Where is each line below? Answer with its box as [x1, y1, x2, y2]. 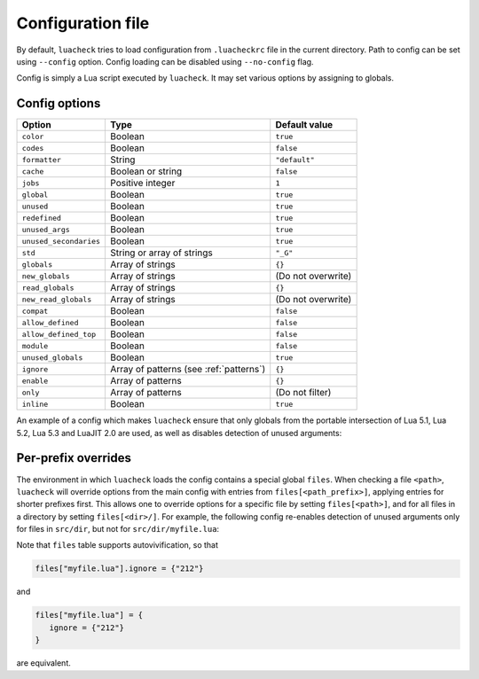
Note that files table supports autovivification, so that [16, 540, 219, 550]
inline [21, 399, 49, 409]
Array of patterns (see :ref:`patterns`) [110, 363, 266, 376]
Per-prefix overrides [16, 450, 132, 465]
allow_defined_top [21, 329, 97, 339]
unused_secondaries [21, 236, 101, 246]
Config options [16, 96, 101, 111]
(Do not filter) [275, 386, 332, 399]
